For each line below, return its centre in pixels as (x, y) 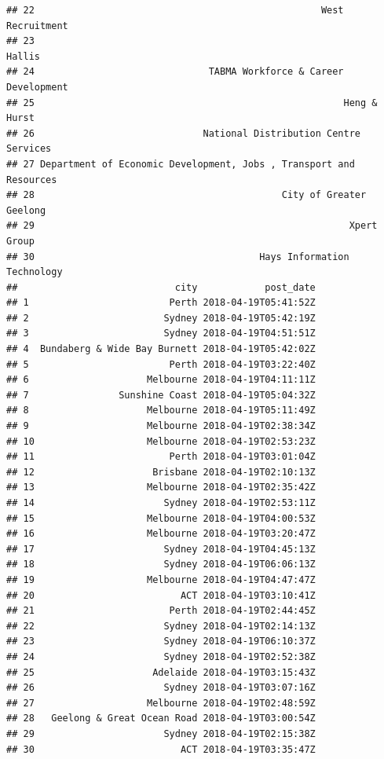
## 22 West (175, 10)
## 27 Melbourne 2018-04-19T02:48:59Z (161, 703)
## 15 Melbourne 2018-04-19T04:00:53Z (161, 518)
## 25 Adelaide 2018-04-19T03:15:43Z (161, 672)
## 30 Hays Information (178, 257)
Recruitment (37, 26)
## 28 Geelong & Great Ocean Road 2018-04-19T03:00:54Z (161, 719)
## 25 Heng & (192, 103)
